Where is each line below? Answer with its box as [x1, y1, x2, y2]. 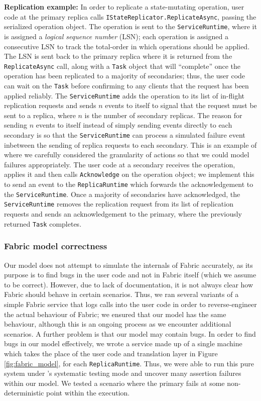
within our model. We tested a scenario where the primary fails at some [4, 377, 225, 388]
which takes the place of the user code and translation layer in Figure [4, 348, 218, 358]
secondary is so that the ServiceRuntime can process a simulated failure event [4, 130, 245, 140]
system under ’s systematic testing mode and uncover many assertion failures [4, 368, 241, 378]
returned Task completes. [4, 218, 82, 229]
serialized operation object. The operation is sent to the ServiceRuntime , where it [4, 21, 257, 32]
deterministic [4, 387, 44, 398]
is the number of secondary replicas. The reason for [84, 110, 242, 120]
